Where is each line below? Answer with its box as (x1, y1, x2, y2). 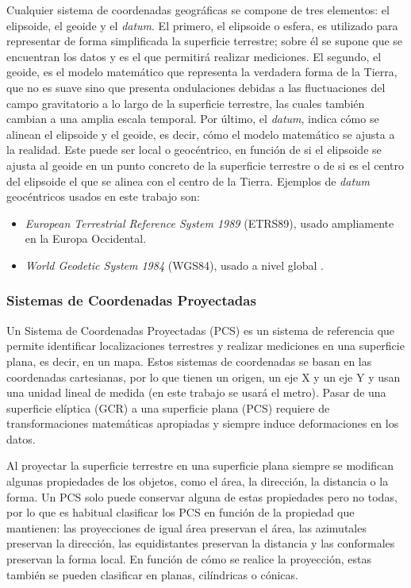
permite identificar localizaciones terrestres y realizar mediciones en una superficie (6, 337, 405, 354)
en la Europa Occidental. (25, 230, 147, 247)
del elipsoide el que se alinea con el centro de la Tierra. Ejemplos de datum (6, 172, 371, 189)
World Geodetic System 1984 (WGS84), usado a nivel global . (25, 256, 324, 273)
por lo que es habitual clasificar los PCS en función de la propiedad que (6, 504, 355, 521)
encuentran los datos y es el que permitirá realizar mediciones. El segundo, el (6, 48, 382, 64)
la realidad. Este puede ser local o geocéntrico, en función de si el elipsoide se (6, 141, 382, 158)
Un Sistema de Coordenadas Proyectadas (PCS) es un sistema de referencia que (6, 321, 395, 338)
